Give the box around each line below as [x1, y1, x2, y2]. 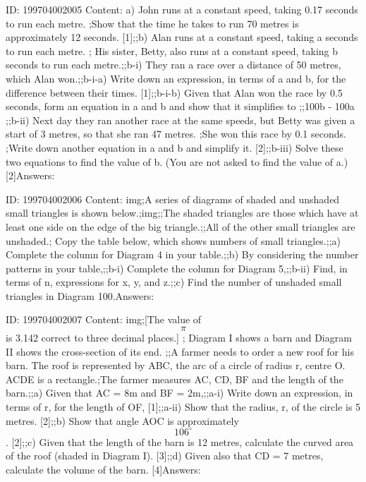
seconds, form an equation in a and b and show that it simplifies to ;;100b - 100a [6, 99, 355, 114]
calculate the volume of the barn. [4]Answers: [6, 462, 201, 476]
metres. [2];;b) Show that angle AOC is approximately [6, 413, 239, 428]
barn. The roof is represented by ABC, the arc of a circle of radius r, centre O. [6, 358, 346, 373]
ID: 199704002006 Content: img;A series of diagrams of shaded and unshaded [6, 191, 340, 206]
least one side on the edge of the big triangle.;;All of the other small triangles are [6, 219, 355, 234]
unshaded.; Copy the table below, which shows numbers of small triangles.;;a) [6, 233, 341, 248]
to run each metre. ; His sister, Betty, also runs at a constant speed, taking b [6, 43, 338, 58]
